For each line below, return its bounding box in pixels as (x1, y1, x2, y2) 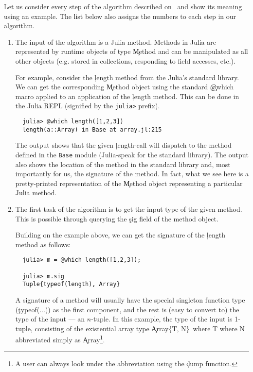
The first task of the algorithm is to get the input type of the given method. (15, 203, 242, 214)
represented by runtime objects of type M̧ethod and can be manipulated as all (15, 46, 248, 56)
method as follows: (15, 239, 71, 249)
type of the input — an (15, 314, 85, 324)
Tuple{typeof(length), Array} (22, 281, 120, 288)
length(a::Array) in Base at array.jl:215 (22, 126, 162, 133)
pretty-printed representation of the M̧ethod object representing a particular (15, 178, 243, 188)
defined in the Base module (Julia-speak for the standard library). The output (15, 149, 249, 159)
